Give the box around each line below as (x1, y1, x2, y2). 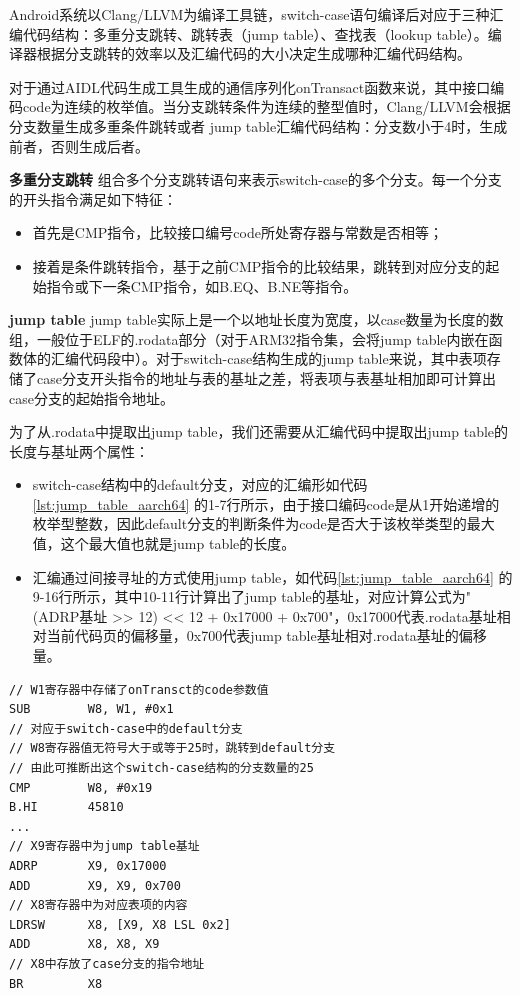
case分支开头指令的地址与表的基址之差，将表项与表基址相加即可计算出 (36, 367, 496, 388)
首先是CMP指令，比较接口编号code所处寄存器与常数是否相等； (32, 222, 443, 243)
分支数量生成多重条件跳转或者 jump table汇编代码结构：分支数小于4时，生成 (9, 115, 508, 136)
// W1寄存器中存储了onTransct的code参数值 (9, 682, 269, 697)
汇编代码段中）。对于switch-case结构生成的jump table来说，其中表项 (50, 348, 487, 369)
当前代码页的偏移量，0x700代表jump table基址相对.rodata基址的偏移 (46, 625, 487, 646)
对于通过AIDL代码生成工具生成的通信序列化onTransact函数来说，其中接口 (9, 76, 491, 97)
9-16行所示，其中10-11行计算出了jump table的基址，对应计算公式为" (32, 586, 471, 607)
